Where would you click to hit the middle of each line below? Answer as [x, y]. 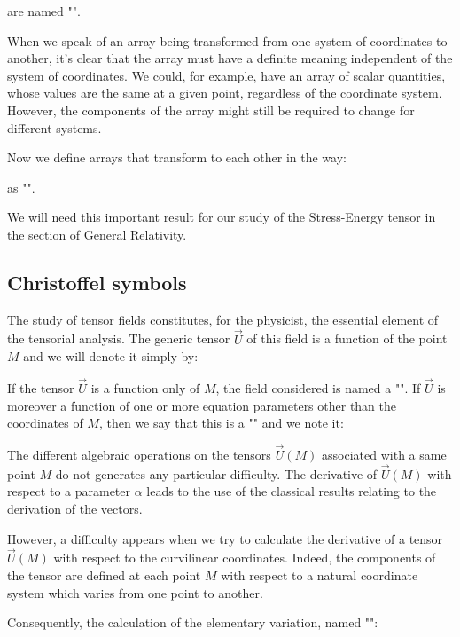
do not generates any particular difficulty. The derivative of [216, 473]
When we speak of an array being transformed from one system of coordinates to [227, 40]
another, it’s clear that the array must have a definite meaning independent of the [230, 58]
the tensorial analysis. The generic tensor [119, 338]
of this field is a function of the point [347, 338]
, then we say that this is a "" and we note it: [221, 423]
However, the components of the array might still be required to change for [211, 110]
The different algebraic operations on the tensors [139, 454]
